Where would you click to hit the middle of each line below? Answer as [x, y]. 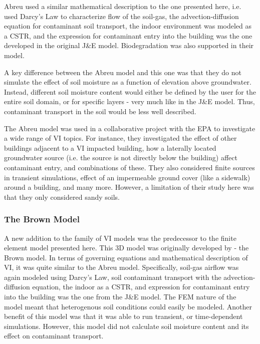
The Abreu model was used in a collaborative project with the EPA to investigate [130, 128]
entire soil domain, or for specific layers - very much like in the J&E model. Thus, [129, 101]
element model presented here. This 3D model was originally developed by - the [126, 248]
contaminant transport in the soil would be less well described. [100, 111]
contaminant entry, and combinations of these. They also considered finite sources [129, 167]
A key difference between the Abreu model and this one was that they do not [123, 72]
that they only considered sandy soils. [62, 197]
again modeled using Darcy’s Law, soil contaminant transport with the [113, 277]
